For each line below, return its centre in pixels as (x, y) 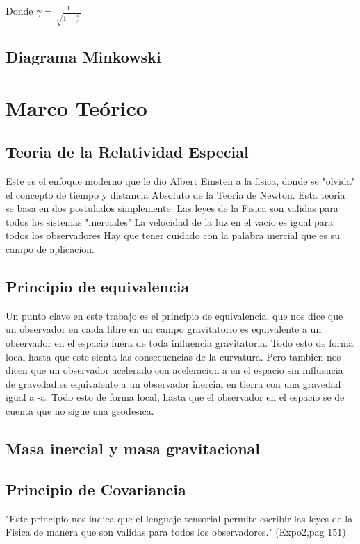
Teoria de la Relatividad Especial (127, 152)
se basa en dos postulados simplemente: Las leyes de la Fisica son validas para (172, 208)
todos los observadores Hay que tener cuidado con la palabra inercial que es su (173, 235)
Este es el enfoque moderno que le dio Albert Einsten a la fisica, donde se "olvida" (180, 181)
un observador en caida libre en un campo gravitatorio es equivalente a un (164, 329)
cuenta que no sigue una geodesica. (80, 410)
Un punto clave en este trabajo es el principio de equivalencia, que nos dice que (174, 315)
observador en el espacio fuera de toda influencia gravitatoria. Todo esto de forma (180, 343)
